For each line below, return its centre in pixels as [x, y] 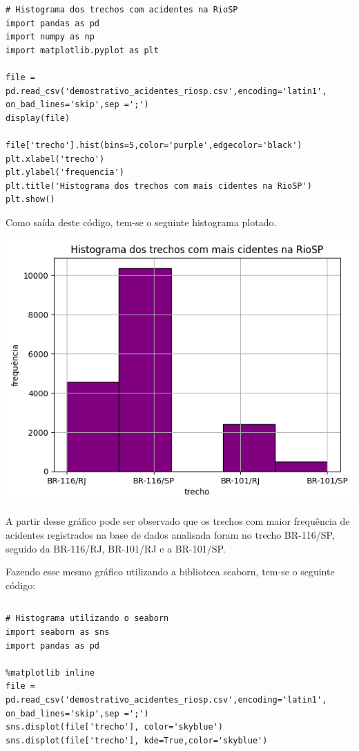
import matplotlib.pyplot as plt [82, 50]
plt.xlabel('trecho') [55, 159]
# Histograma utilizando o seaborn [87, 619]
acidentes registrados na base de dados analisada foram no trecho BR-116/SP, [170, 534]
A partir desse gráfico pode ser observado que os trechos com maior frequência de [178, 521]
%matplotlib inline [50, 673]
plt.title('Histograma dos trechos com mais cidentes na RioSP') [159, 186]
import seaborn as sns [58, 632]
